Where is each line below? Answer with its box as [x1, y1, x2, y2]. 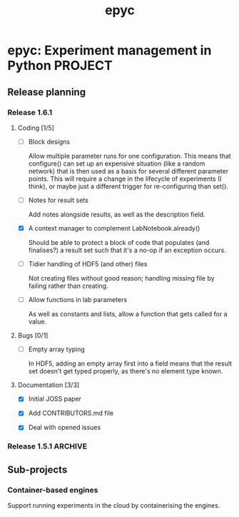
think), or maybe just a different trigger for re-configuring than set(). [28, 181, 228, 191]
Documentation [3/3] [17, 381, 80, 389]
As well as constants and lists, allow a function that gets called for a [28, 310, 228, 318]
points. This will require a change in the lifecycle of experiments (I [28, 174, 223, 183]
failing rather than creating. [28, 281, 108, 291]
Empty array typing [28, 345, 86, 353]
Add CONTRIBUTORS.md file [28, 409, 114, 418]
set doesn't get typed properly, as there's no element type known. [28, 367, 223, 376]
